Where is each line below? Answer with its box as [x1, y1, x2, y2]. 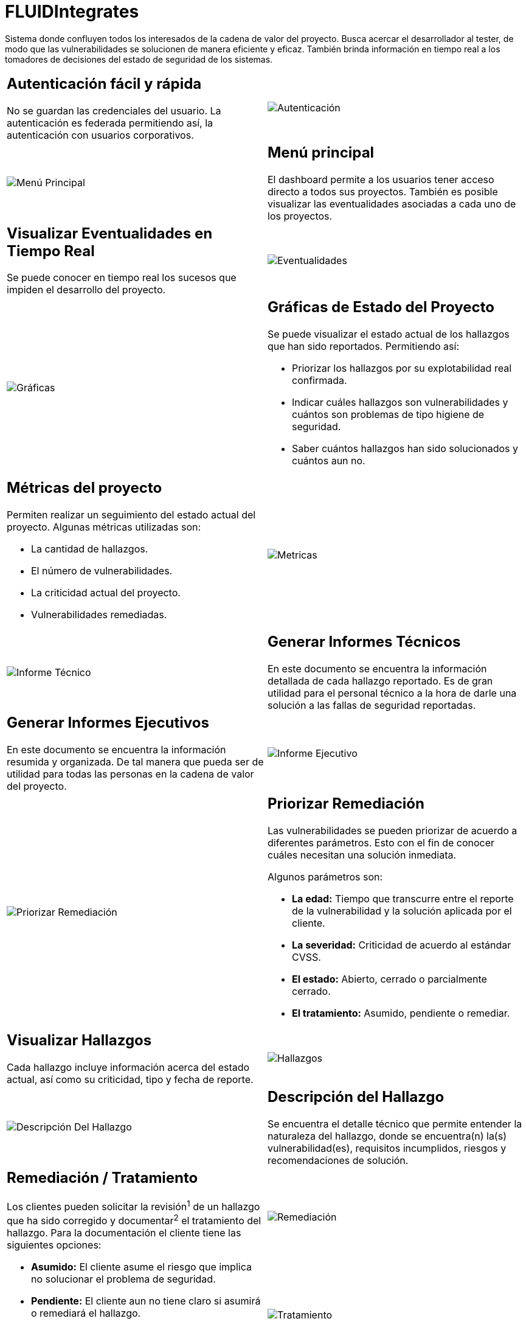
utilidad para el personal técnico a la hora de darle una [268, 687, 517, 700]
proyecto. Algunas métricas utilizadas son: [7, 521, 201, 534]
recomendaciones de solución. [268, 1154, 409, 1166]
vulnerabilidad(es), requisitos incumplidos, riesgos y [268, 1141, 507, 1154]
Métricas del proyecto [7, 479, 162, 497]
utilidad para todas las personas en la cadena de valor [7, 768, 254, 781]
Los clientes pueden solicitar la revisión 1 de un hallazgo [7, 1198, 260, 1213]
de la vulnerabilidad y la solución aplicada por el [292, 905, 512, 917]
